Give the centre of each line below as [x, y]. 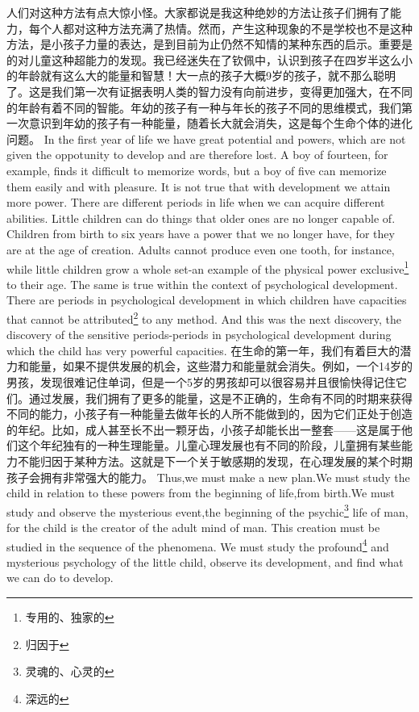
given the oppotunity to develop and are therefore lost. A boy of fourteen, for [197, 155]
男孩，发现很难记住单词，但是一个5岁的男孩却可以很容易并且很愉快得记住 [201, 381]
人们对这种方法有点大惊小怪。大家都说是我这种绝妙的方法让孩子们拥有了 [198, 12]
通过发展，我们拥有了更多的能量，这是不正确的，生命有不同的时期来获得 [220, 398]
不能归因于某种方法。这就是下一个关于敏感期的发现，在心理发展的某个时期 [215, 461]
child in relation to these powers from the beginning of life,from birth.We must [201, 493]
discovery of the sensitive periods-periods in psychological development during [199, 335]
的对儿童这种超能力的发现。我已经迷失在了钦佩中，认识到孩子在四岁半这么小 [209, 59]
